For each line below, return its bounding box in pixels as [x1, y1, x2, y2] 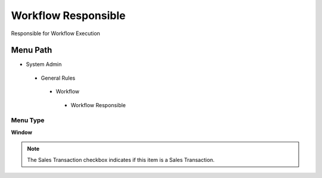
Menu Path [11, 45, 52, 55]
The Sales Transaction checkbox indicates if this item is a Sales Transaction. [27, 156, 215, 163]
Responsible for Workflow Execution [11, 30, 101, 37]
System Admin [26, 61, 62, 68]
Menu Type [11, 116, 45, 124]
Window [11, 129, 33, 136]
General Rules [41, 74, 76, 82]
